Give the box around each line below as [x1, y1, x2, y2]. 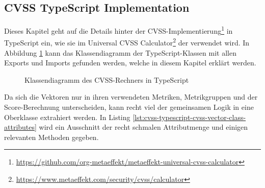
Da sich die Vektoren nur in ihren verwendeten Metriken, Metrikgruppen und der [4, 91, 258, 102]
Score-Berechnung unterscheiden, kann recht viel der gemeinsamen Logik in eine [4, 102, 254, 112]
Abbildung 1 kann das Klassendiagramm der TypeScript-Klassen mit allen [4, 47, 236, 58]
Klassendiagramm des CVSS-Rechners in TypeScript [24, 74, 189, 85]
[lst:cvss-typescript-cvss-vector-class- [132, 111, 246, 122]
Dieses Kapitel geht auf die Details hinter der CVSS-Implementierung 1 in [4, 24, 233, 36]
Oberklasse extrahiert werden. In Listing [4, 111, 130, 122]
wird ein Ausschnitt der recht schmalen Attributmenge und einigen [39, 122, 248, 132]
